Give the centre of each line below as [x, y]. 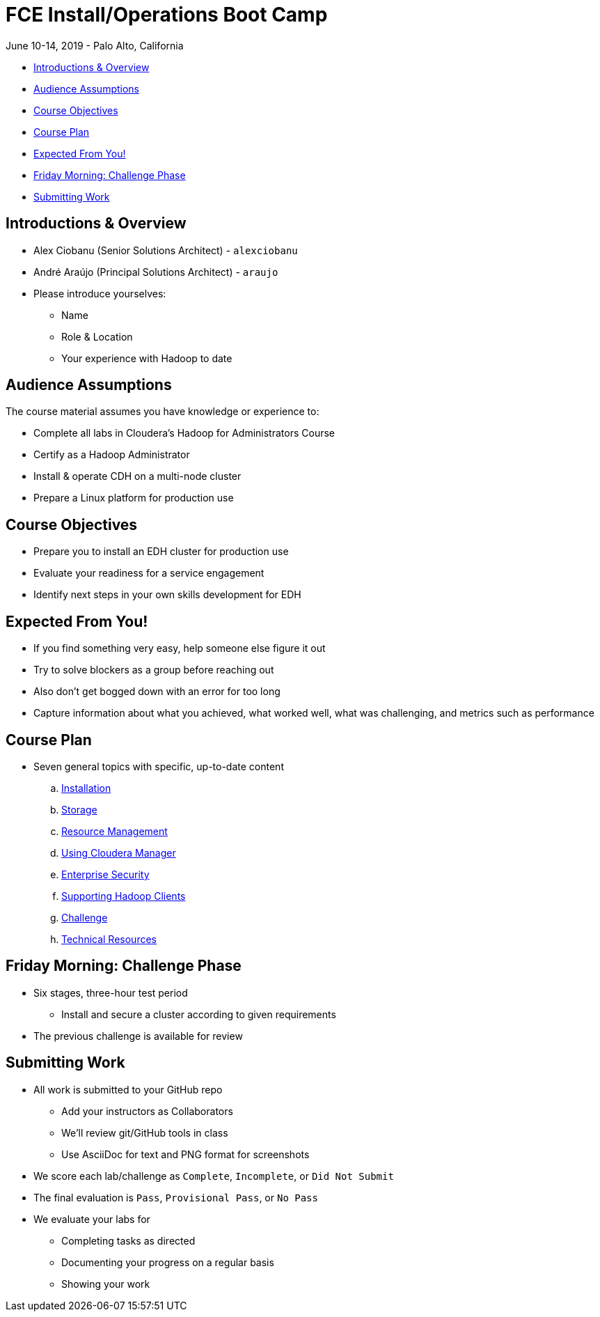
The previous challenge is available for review [138, 1036]
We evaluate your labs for [92, 1219]
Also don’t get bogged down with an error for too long [157, 692]
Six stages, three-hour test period [111, 992]
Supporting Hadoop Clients [124, 896]
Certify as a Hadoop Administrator [112, 455]
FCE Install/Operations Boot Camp [167, 15]
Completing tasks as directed [128, 1240]
